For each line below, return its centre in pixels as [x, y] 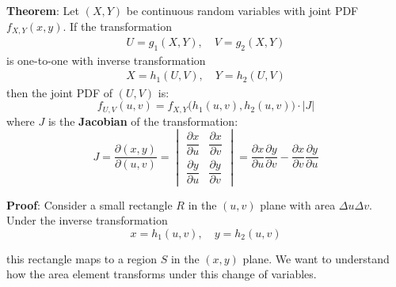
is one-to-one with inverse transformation [106, 60]
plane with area [298, 204]
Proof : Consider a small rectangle [89, 204]
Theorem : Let [43, 10]
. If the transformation [117, 26]
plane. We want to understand [316, 258]
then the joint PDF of [59, 92]
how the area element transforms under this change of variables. [162, 274]
